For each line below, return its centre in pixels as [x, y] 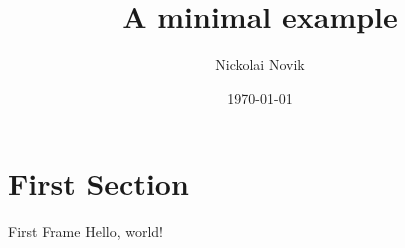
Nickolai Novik [260, 64]
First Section [98, 183]
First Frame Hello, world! [85, 231]
